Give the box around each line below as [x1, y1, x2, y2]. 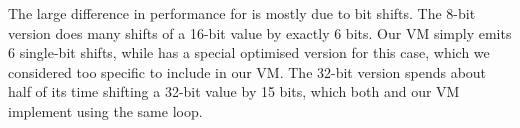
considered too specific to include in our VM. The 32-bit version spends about [8, 61, 487, 82]
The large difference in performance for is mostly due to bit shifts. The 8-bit [8, 3, 476, 23]
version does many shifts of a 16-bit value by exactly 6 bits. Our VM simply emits [8, 22, 512, 43]
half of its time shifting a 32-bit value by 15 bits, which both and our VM [8, 81, 460, 102]
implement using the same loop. [8, 100, 203, 121]
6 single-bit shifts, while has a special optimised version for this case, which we [8, 42, 490, 63]
